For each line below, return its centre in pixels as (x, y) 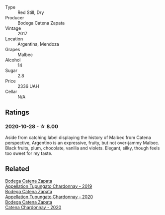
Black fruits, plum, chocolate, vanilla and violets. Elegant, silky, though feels (82, 148)
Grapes (13, 49)
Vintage (13, 28)
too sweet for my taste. (29, 153)
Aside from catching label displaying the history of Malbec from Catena (78, 137)
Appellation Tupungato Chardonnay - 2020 (49, 197)
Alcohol (13, 60)
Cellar (11, 92)
